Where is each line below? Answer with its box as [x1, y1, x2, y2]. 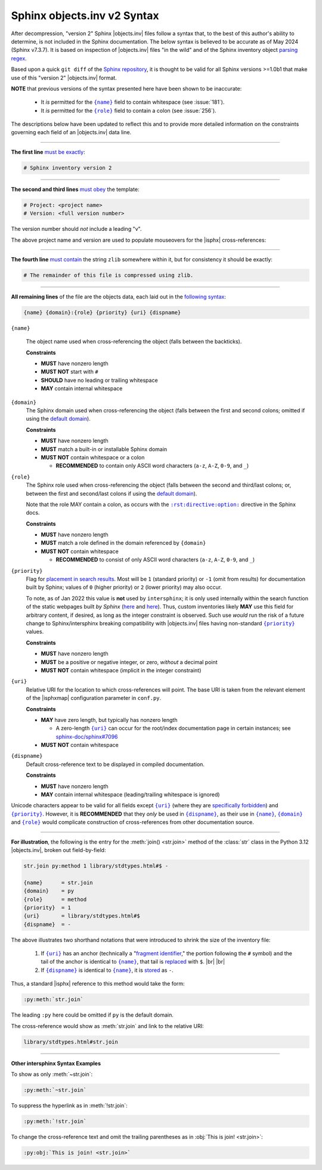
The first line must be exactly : [11, 148, 86, 155]
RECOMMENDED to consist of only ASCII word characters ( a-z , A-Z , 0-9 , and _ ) [55, 556, 255, 563]
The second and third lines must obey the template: [11, 186, 140, 193]
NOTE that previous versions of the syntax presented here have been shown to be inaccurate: [11, 85, 242, 92]
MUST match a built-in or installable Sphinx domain [41, 445, 168, 453]
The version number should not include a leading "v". [11, 226, 142, 233]
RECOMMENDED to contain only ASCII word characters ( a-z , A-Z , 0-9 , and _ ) [55, 462, 249, 470]
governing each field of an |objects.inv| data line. [11, 129, 132, 136]
